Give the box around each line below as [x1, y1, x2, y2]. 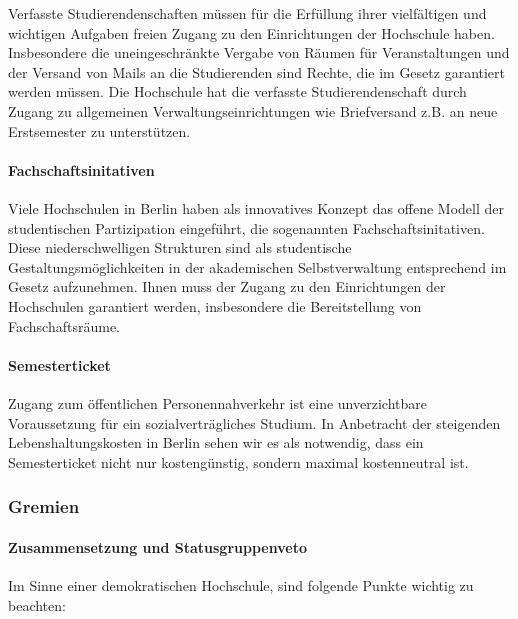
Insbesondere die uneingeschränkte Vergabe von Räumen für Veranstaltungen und [8, 42, 510, 63]
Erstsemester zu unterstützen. [8, 120, 191, 141]
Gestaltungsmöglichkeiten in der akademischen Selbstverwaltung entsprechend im [8, 256, 507, 277]
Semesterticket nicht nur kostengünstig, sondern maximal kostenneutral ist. [8, 451, 469, 472]
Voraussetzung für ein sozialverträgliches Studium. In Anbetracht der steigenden [8, 412, 501, 433]
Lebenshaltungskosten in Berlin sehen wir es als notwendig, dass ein [8, 432, 424, 453]
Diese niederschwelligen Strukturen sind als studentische [8, 237, 352, 258]
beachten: [8, 594, 66, 615]
